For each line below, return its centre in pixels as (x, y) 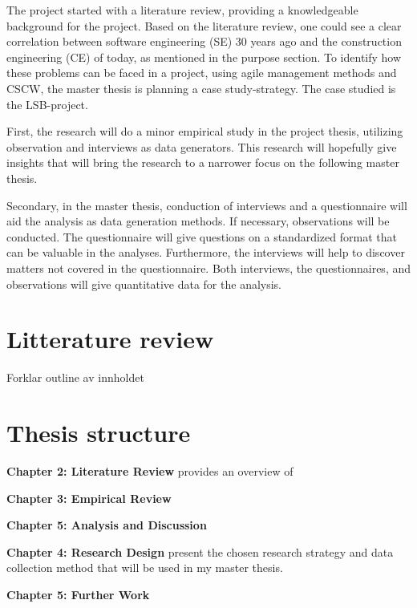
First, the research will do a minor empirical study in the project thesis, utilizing (205, 131)
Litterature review (110, 339)
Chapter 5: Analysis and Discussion (107, 525)
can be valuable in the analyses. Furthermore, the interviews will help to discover (206, 252)
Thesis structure (99, 432)
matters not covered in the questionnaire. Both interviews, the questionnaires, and (208, 268)
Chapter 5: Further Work (78, 594)
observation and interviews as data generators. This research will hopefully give (202, 146)
